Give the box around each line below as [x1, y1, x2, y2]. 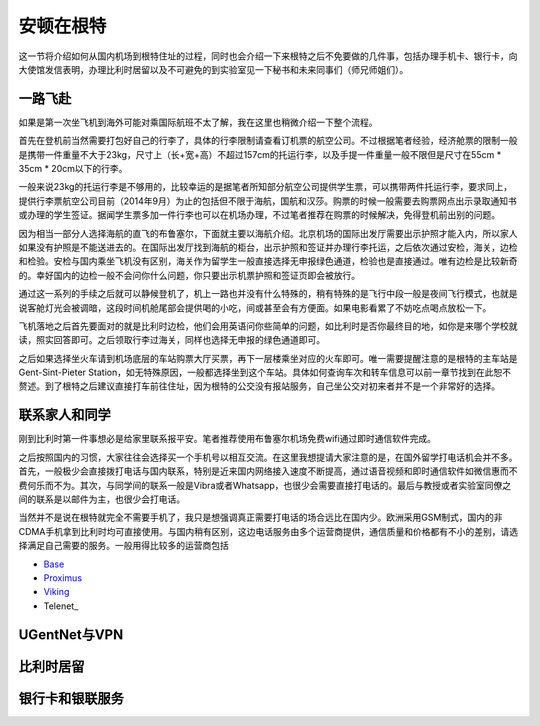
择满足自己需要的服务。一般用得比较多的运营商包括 [18, 540, 229, 552]
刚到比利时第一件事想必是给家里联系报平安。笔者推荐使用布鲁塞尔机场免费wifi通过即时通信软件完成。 [18, 433, 437, 445]
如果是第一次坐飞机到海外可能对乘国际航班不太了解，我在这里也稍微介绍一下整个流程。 [18, 116, 378, 128]
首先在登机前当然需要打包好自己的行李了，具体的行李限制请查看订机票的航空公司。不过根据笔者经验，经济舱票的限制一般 [18, 135, 518, 147]
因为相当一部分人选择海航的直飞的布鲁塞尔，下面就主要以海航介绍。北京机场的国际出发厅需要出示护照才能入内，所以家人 [18, 227, 518, 239]
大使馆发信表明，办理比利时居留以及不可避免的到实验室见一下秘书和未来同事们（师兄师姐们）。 [18, 63, 409, 75]
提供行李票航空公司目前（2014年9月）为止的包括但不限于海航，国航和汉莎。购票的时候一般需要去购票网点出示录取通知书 [18, 195, 517, 207]
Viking [43, 586, 70, 598]
